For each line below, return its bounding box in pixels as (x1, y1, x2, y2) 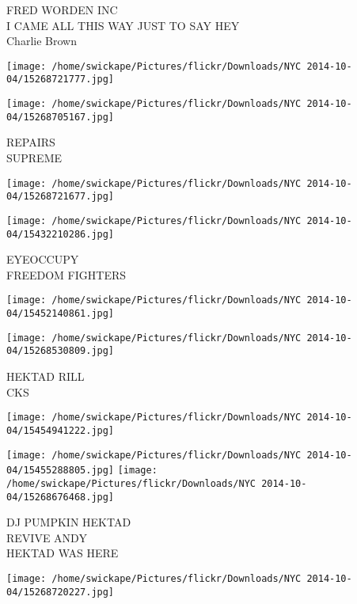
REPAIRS (6, 134, 55, 150)
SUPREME (6, 150, 63, 165)
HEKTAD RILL (6, 368, 85, 385)
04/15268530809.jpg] (6, 345, 115, 357)
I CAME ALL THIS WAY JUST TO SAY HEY (6, 17, 240, 33)
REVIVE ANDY (6, 529, 87, 545)
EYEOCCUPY (6, 251, 79, 268)
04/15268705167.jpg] (6, 111, 115, 123)
